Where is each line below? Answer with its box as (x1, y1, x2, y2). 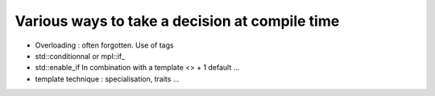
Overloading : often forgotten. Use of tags (35, 40, 174, 50)
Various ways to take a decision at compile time (14, 12, 340, 30)
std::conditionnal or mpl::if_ (35, 51, 125, 61)
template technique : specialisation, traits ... (35, 73, 180, 84)
